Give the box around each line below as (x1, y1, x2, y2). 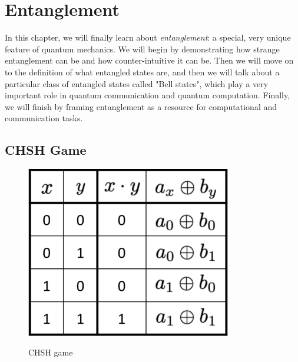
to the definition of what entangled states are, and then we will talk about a (5, 65, 280, 78)
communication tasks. (5, 112, 83, 124)
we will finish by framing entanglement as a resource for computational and (5, 100, 277, 112)
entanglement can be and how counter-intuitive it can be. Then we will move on (5, 54, 294, 67)
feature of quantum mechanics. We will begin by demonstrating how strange (5, 42, 280, 55)
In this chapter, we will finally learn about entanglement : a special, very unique (5, 31, 291, 44)
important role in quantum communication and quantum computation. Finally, (5, 89, 290, 101)
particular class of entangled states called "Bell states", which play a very (5, 77, 269, 89)
